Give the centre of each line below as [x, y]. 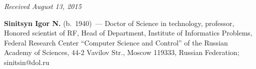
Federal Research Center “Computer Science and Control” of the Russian [116, 42]
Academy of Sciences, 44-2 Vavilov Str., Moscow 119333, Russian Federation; [122, 52]
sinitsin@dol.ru [27, 62]
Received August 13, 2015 [43, 6]
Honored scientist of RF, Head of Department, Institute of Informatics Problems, [128, 33]
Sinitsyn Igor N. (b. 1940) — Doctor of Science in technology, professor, [119, 23]
